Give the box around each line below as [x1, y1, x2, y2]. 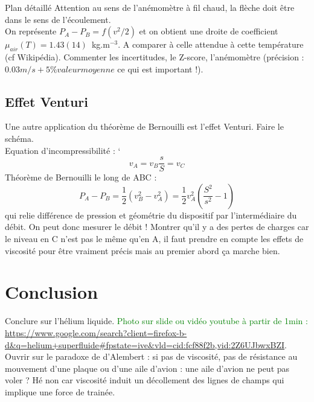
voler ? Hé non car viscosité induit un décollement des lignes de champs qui [5, 374, 284, 386]
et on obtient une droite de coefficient [139, 25, 278, 37]
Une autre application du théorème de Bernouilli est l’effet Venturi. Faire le [5, 120, 284, 133]
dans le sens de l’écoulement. [5, 13, 111, 25]
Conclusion [5, 279, 98, 304]
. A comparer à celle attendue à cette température [118, 38, 304, 51]
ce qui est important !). [117, 62, 203, 75]
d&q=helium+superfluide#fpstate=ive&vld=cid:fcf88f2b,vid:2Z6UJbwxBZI [5, 338, 285, 351]
